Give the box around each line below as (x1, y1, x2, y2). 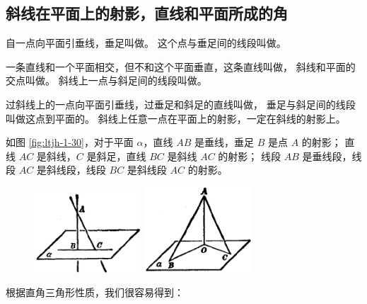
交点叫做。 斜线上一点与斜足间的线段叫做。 (6, 73, 207, 88)
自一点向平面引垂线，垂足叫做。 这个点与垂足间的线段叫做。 (6, 35, 286, 50)
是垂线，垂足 (194, 135, 254, 150)
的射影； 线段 (218, 148, 281, 163)
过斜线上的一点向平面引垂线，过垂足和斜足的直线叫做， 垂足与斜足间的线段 (6, 96, 356, 111)
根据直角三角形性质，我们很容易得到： (6, 285, 184, 300)
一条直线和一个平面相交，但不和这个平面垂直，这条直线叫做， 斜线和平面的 (6, 59, 356, 74)
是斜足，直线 (86, 148, 146, 163)
